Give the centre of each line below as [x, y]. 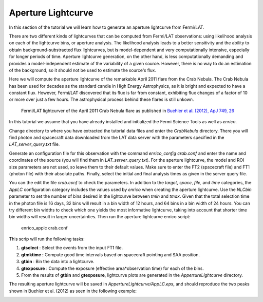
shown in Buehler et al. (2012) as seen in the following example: [73, 291]
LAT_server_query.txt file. [35, 144]
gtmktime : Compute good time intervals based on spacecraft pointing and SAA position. [111, 255]
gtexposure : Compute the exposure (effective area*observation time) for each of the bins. [113, 268]
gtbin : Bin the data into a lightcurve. [58, 262]
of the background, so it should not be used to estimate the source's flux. [83, 70]
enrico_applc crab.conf [44, 228]
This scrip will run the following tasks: [47, 239]
